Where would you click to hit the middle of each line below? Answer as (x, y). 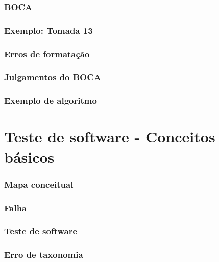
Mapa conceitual (39, 184)
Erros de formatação (47, 53)
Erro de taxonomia (44, 255)
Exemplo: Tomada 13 (48, 30)
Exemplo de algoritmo (51, 101)
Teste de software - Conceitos (110, 136)
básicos (29, 156)
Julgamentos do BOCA (53, 77)
